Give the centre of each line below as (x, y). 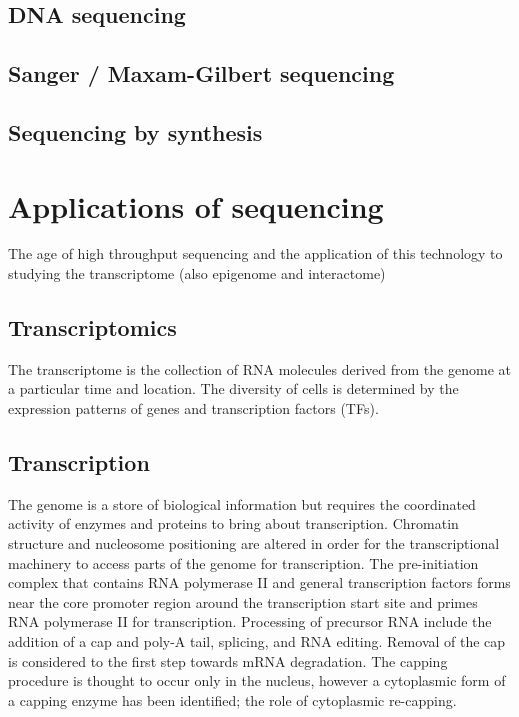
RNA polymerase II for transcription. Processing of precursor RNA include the (250, 621)
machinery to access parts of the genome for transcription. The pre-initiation (243, 562)
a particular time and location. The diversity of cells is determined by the (233, 388)
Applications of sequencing (196, 205)
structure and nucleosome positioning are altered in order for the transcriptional (254, 543)
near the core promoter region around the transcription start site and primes (243, 601)
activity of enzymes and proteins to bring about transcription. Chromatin (233, 523)
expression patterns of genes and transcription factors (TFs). (193, 408)
